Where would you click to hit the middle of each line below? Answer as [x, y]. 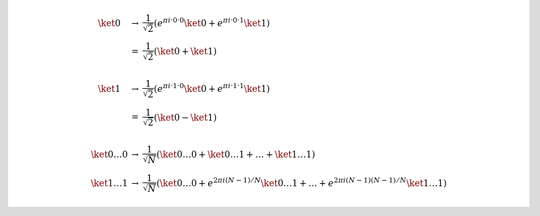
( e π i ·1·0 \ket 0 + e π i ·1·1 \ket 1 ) [211, 87]
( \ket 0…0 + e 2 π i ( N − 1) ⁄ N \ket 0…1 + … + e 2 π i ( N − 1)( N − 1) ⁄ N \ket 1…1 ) [301, 182]
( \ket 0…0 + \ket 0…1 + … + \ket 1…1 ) [236, 154]
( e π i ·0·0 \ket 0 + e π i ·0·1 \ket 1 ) [211, 22]
